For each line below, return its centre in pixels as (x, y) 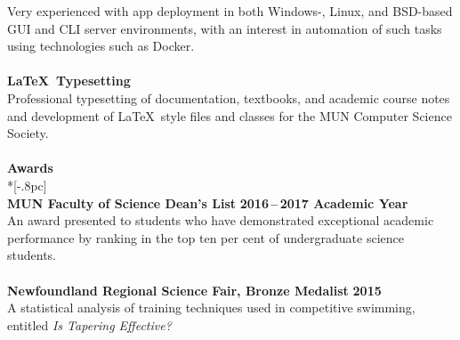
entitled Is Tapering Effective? (89, 324)
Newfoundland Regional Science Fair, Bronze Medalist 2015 (194, 290)
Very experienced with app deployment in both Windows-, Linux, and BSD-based (230, 11)
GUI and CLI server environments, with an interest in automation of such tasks (225, 28)
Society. (28, 133)
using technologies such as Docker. (101, 46)
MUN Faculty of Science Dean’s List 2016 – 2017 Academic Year (208, 202)
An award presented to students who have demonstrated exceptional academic (221, 220)
